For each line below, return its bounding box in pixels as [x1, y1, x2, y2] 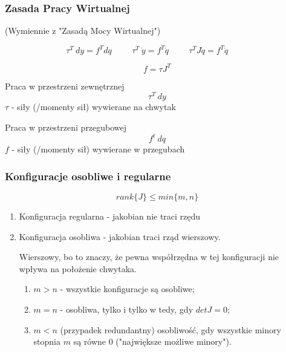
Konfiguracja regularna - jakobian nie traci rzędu [19, 209, 201, 222]
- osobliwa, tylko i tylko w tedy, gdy [60, 302, 193, 315]
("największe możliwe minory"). [115, 335, 232, 348]
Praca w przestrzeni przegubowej [5, 121, 127, 134]
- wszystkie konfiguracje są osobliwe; [60, 282, 195, 295]
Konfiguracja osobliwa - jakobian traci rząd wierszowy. [19, 230, 221, 243]
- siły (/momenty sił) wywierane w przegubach [11, 143, 185, 155]
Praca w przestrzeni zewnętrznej [5, 79, 125, 92]
